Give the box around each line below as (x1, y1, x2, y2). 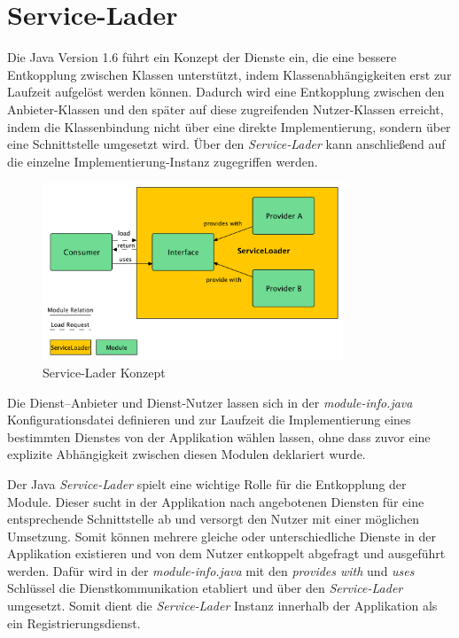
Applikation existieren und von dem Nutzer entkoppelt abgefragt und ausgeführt (7, 544, 446, 563)
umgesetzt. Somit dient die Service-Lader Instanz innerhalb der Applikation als (7, 596, 438, 615)
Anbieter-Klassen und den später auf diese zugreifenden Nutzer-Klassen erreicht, (7, 99, 444, 118)
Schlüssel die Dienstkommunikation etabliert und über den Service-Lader (7, 579, 403, 597)
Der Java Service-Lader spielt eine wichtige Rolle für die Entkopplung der (7, 474, 407, 493)
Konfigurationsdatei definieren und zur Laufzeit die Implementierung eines (7, 410, 411, 429)
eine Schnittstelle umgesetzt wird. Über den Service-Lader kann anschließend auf (7, 135, 446, 153)
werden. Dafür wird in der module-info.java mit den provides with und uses (7, 561, 415, 580)
